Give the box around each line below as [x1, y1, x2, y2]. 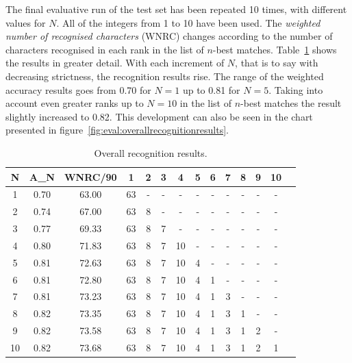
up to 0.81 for [182, 82, 240, 97]
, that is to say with [235, 55, 318, 70]
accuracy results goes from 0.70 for [5, 82, 151, 97]
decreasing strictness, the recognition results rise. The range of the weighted [5, 68, 324, 83]
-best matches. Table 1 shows [212, 42, 337, 56]
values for [5, 15, 46, 29]
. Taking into [268, 82, 323, 97]
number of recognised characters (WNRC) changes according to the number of [5, 29, 333, 43]
